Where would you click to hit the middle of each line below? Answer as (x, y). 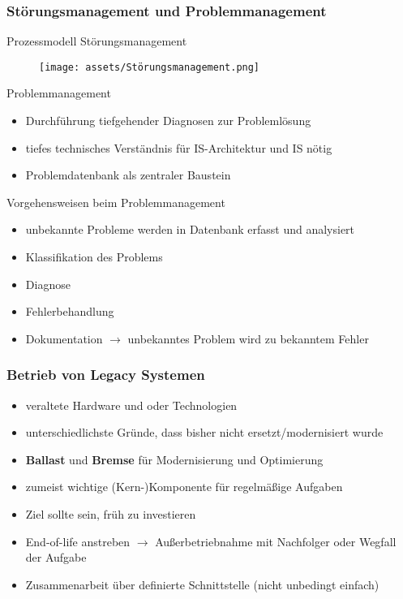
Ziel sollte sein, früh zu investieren (111, 514)
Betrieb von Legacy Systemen (106, 375)
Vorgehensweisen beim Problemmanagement (116, 202)
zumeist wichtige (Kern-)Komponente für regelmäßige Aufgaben (184, 487)
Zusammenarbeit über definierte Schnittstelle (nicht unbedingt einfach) (202, 584)
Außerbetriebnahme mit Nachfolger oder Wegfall (276, 541)
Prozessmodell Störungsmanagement (97, 41)
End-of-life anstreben (78, 541)
